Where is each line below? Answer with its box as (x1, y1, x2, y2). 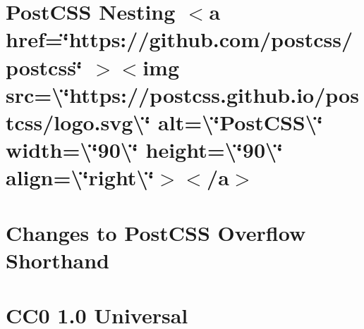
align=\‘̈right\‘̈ (6, 163, 154, 192)
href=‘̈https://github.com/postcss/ (6, 25, 353, 54)
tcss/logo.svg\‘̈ (6, 107, 151, 136)
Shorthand (6, 245, 110, 274)
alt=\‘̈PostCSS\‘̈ (158, 107, 323, 136)
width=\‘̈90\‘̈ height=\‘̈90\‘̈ (6, 135, 284, 164)
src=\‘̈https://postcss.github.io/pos (6, 80, 359, 108)
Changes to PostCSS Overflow (6, 218, 306, 247)
